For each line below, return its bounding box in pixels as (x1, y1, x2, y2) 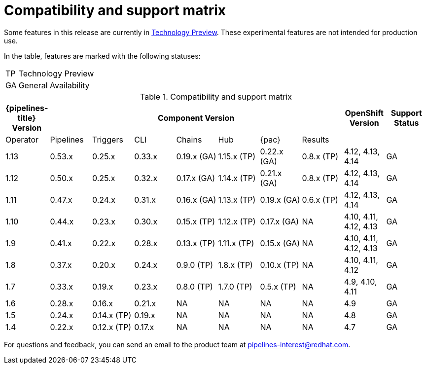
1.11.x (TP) (218, 238, 254, 248)
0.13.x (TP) (176, 238, 215, 248)
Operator (5, 134, 39, 145)
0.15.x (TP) (176, 216, 215, 226)
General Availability (18, 80, 90, 90)
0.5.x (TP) (260, 281, 296, 292)
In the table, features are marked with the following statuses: (4, 51, 201, 60)
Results (302, 134, 329, 145)
